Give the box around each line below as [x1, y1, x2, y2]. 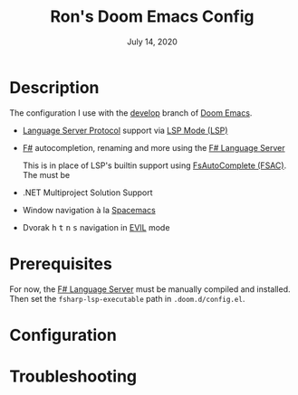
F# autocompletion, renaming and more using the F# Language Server [22, 142, 285, 153]
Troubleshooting [9, 366, 138, 386]
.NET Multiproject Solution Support [22, 187, 153, 198]
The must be [22, 169, 71, 180]
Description [9, 77, 100, 98]
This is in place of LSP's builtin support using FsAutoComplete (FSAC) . [22, 160, 287, 171]
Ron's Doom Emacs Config [50, 6, 255, 27]
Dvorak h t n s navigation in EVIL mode [22, 221, 170, 232]
